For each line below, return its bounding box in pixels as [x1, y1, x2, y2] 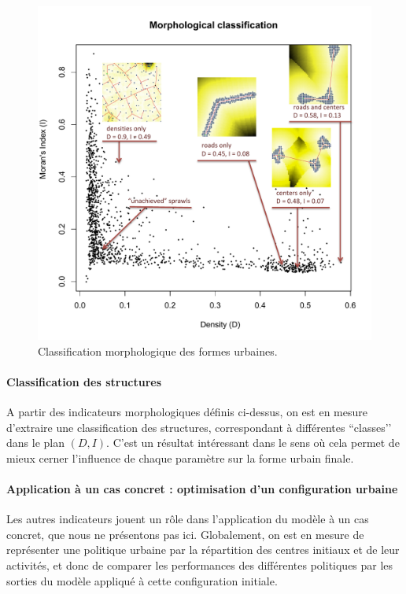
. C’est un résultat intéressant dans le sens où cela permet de [106, 434, 400, 451]
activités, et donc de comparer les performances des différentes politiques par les [6, 556, 393, 573]
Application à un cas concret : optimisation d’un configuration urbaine [6, 480, 398, 496]
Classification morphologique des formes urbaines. [38, 342, 278, 359]
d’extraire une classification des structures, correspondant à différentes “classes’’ [6, 419, 392, 435]
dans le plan [6, 434, 65, 451]
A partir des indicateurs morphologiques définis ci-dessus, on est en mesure [6, 403, 367, 419]
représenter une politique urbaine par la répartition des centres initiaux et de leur [6, 541, 400, 558]
